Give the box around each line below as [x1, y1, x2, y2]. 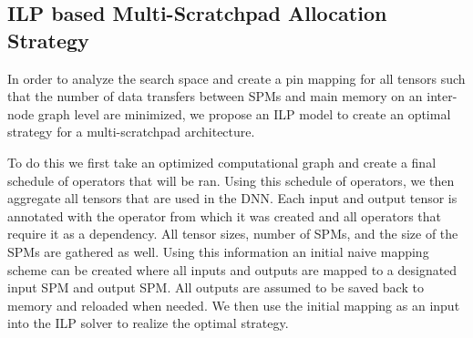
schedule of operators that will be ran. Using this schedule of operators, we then [7, 170, 455, 189]
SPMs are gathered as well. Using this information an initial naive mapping [7, 241, 429, 261]
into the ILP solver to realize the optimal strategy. [7, 313, 289, 333]
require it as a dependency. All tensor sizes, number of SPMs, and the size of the [7, 224, 458, 243]
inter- [427, 87, 458, 106]
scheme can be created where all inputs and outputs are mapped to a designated [7, 260, 458, 279]
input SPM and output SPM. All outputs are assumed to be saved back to [7, 278, 424, 297]
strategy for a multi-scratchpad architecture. [7, 122, 255, 141]
